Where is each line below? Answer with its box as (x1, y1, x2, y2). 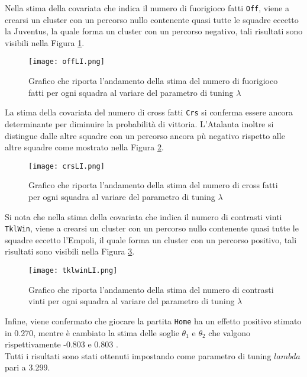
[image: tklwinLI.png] (28, 266, 118, 275)
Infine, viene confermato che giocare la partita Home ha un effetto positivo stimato (5, 314, 302, 327)
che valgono (208, 326, 251, 339)
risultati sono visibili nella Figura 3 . (5, 245, 135, 257)
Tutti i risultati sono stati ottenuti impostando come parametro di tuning (5, 349, 272, 362)
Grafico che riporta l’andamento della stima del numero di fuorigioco (28, 75, 278, 87)
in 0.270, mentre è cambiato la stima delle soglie (5, 326, 179, 339)
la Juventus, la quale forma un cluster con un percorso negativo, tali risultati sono (5, 25, 303, 37)
